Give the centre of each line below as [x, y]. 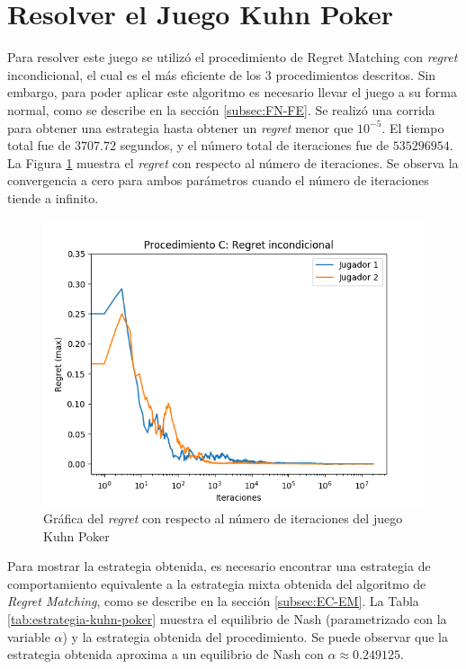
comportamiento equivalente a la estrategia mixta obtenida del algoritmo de [217, 583]
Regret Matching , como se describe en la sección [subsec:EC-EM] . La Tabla [213, 601]
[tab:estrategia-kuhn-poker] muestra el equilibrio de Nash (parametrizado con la [227, 619]
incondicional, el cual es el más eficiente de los [134, 74]
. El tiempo [413, 127]
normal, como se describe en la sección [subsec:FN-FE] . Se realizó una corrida [221, 109]
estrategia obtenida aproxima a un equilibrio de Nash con [166, 654]
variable [29, 636]
